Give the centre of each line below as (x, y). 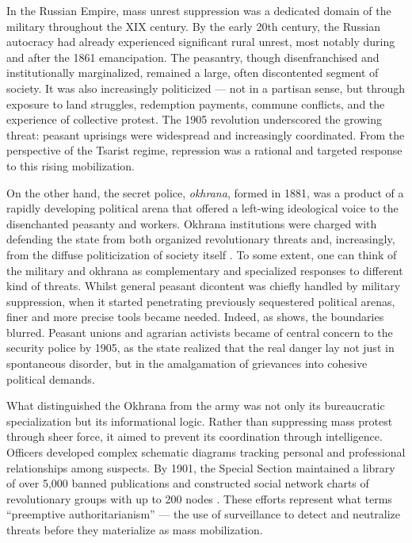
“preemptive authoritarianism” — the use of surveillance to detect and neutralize (204, 514)
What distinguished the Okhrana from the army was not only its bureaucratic (196, 405)
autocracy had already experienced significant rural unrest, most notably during (201, 42)
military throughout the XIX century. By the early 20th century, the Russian (194, 26)
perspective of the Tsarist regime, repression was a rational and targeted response (204, 150)
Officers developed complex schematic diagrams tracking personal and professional (206, 452)
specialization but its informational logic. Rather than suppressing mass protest (200, 421)
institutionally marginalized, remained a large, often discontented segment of (193, 73)
